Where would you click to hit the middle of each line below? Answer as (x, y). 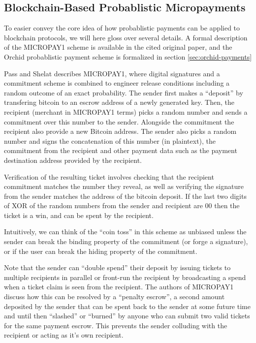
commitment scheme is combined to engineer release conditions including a (117, 83)
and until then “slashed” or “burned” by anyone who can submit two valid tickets (127, 316)
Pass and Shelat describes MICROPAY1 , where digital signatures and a (112, 73)
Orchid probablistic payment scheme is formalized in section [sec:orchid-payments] (128, 56)
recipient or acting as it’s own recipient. (64, 335)
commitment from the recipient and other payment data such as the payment (121, 150)
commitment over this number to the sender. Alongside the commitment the (119, 121)
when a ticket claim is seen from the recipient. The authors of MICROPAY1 (119, 287)
